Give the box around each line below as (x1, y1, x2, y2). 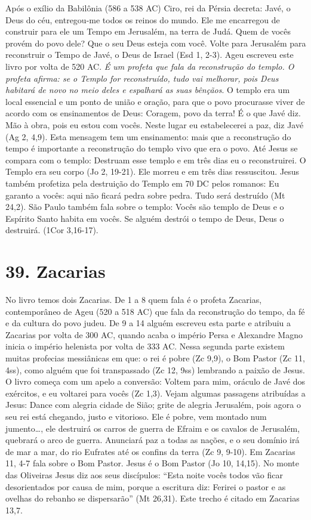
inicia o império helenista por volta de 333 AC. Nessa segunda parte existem (5, 340, 285, 352)
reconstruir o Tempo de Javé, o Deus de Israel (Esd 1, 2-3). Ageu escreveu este (5, 48, 294, 61)
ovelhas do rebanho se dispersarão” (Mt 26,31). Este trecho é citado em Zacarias (5, 492, 300, 504)
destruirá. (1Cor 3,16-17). (5, 224, 98, 236)
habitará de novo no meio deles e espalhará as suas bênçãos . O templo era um (5, 83, 290, 96)
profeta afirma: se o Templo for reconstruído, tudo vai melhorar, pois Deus (5, 72, 279, 84)
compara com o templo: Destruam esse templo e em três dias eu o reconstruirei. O (5, 153, 306, 166)
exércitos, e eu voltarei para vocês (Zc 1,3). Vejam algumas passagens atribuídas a (5, 386, 306, 399)
